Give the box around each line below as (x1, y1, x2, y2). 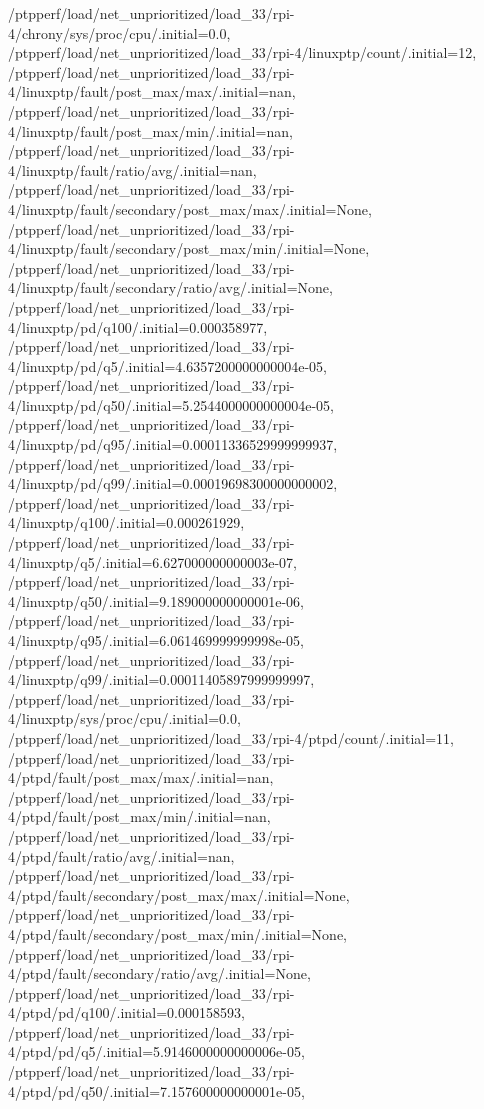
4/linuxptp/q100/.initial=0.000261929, (8, 512, 245, 533)
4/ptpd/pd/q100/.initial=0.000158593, (8, 1002, 245, 1023)
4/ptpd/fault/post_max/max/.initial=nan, (8, 767, 274, 788)
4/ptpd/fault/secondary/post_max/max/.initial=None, (8, 884, 350, 905)
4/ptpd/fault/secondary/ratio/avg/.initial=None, (8, 963, 311, 984)
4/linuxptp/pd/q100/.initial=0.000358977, (8, 316, 268, 337)
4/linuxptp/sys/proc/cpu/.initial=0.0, (8, 708, 241, 729)
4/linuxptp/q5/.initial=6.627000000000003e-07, (8, 551, 298, 572)
